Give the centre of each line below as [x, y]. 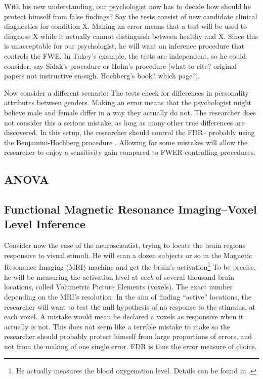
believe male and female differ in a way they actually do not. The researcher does [130, 112]
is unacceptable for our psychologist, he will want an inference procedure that [124, 46]
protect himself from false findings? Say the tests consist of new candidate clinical [131, 16]
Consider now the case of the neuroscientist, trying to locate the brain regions [125, 245]
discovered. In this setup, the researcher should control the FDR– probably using [129, 132]
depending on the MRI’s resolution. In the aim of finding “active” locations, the [128, 296]
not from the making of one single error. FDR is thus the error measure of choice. [130, 346]
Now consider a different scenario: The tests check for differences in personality [126, 92]
